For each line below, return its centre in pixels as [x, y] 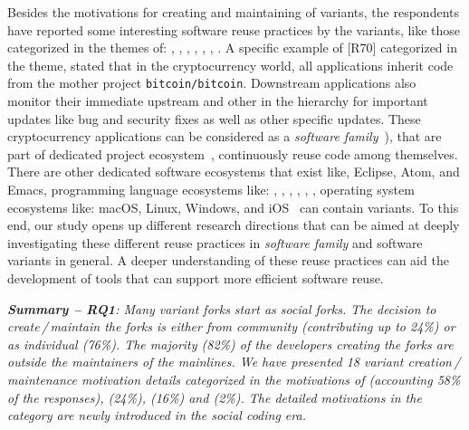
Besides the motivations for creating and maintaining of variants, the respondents [233, 12]
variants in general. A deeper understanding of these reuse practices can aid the [228, 260]
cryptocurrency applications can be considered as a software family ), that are [225, 136]
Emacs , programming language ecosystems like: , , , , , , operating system [211, 189]
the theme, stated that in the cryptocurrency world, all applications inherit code [230, 65]
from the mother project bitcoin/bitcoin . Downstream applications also [212, 83]
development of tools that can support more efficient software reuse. [196, 277]
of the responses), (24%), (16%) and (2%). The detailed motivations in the [215, 397]
